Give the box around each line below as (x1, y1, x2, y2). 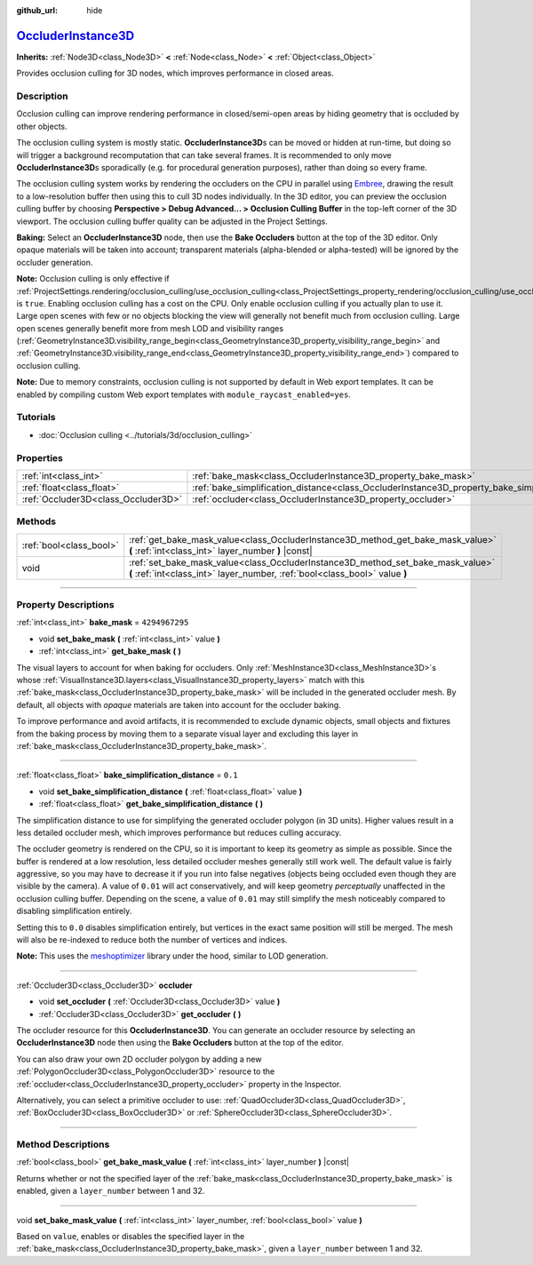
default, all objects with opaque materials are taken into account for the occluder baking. (16, 699, 341, 710)
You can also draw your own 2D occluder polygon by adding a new (16, 1054, 262, 1064)
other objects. (16, 121, 68, 131)
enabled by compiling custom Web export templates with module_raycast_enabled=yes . (16, 389, 351, 400)
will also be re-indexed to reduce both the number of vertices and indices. (16, 935, 288, 945)
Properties (16, 451, 64, 464)
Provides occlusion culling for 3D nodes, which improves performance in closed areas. (16, 68, 335, 79)
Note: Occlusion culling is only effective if (16, 274, 170, 284)
